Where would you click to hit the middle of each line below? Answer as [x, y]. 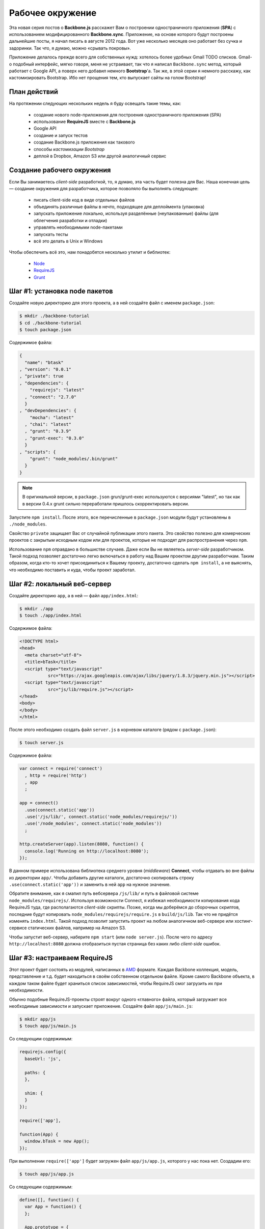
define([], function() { [49, 1200]
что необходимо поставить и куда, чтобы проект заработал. [72, 570]
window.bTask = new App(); [57, 1141]
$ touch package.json [45, 330]
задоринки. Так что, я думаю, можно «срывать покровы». [70, 48]
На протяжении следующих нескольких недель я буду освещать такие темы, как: [95, 104]
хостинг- [243, 921]
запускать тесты [51, 234]
